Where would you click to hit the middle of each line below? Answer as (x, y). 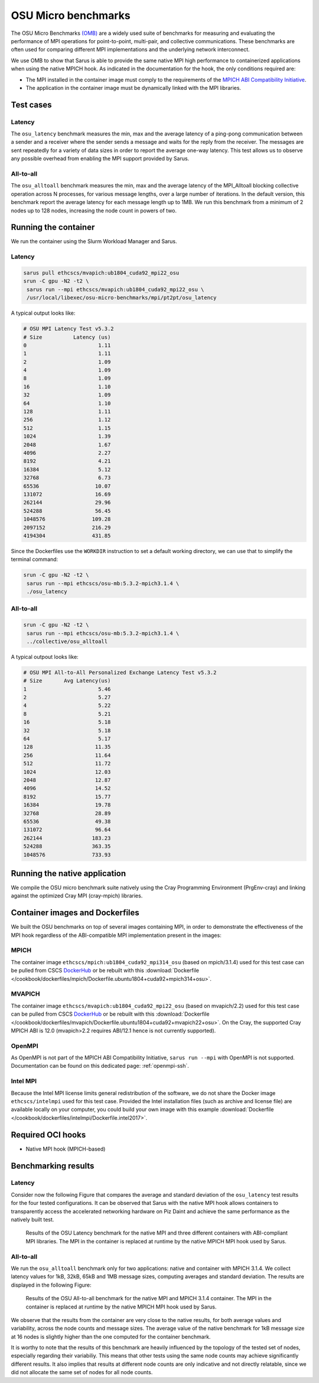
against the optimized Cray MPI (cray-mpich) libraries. (77, 896)
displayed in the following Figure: (51, 1285)
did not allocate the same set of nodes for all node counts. (82, 1372)
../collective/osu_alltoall (67, 641)
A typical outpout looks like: (45, 657)
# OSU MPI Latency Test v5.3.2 (69, 329)
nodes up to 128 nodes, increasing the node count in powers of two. (94, 211)
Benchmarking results (53, 1166)
